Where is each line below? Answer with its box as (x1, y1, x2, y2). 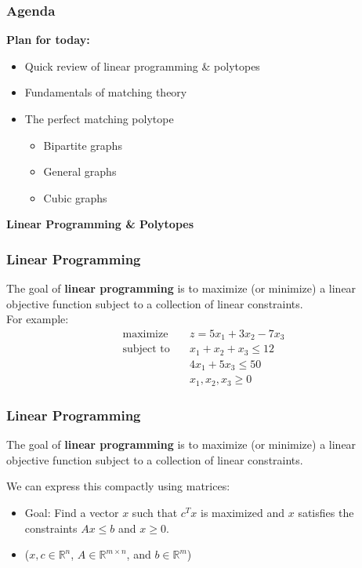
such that (132, 504, 178, 520)
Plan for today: (6, 31, 90, 48)
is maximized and (201, 504, 285, 520)
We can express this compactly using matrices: (6, 478, 230, 494)
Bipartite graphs (43, 137, 122, 153)
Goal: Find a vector (24, 504, 119, 520)
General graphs (43, 163, 117, 180)
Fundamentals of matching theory (24, 84, 187, 100)
